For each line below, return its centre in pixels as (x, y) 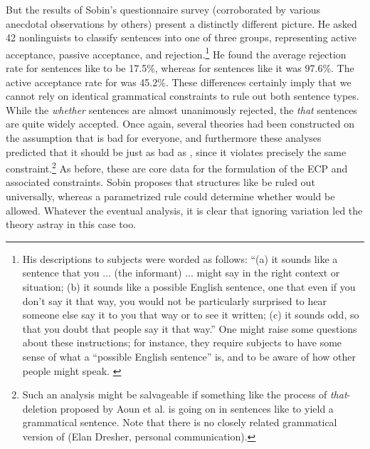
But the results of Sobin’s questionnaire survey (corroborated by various (163, 9)
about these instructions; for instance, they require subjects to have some (182, 342)
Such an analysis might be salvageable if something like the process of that (185, 394)
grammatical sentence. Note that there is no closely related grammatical (180, 422)
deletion (40, 408)
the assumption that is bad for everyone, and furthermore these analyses (164, 138)
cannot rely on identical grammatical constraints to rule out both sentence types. (183, 96)
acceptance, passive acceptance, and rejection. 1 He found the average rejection (176, 53)
